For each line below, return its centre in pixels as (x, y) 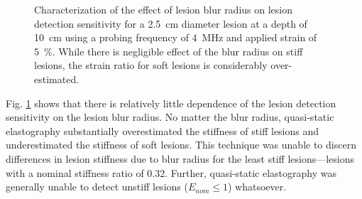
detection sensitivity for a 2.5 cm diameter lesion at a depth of (171, 23)
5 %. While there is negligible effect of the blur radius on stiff (169, 51)
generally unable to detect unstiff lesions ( (97, 187)
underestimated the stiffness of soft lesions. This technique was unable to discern (181, 145)
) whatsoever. (257, 187)
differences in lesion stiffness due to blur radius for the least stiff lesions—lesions (180, 158)
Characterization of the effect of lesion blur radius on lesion (163, 9)
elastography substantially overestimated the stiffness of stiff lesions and (163, 130)
